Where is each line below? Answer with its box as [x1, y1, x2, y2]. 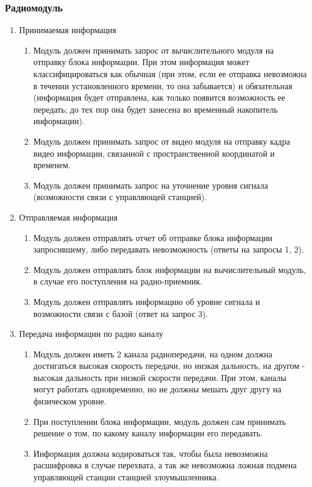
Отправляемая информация [19, 210, 118, 223]
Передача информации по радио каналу [19, 327, 164, 340]
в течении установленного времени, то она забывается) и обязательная [33, 79, 293, 92]
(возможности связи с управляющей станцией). [33, 190, 207, 203]
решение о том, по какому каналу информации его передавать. [33, 427, 263, 439]
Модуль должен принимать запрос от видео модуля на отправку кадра [33, 134, 290, 147]
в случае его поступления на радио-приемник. [33, 275, 202, 287]
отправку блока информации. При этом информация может [33, 55, 249, 68]
